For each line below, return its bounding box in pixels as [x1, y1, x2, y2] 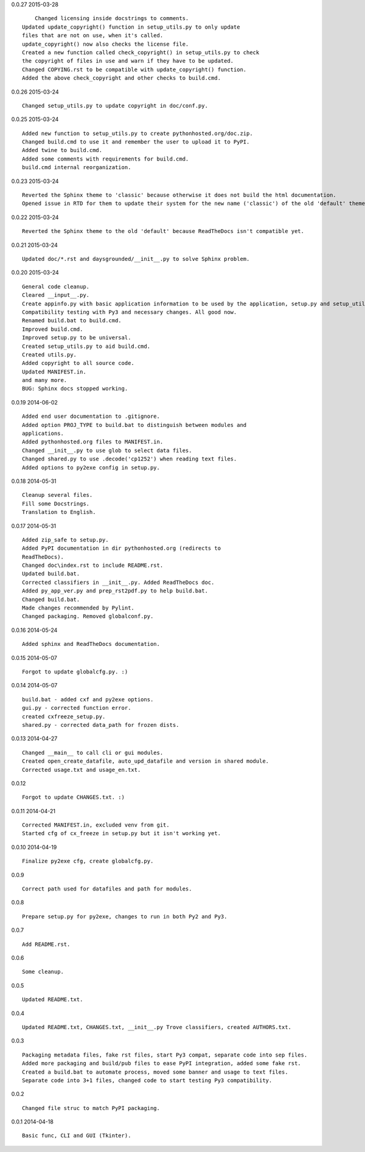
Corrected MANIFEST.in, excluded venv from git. [22, 822, 170, 828]
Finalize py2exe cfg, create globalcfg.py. [22, 858, 154, 865]
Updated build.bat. [22, 571, 80, 577]
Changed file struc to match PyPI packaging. [22, 1105, 161, 1111]
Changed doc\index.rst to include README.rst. [22, 562, 164, 569]
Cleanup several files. [22, 491, 93, 499]
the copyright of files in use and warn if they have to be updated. [22, 58, 234, 64]
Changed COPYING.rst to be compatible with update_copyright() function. [22, 66, 247, 73]
